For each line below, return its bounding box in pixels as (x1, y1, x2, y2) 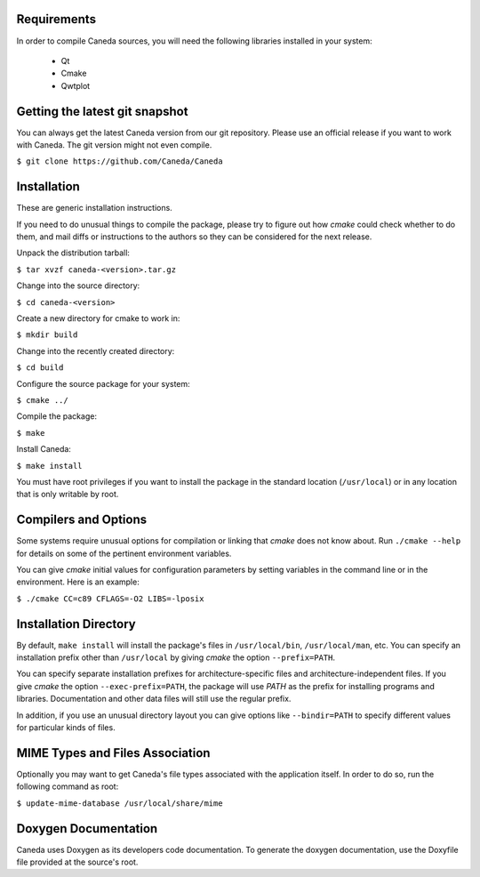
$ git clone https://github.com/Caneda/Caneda (16, 157, 223, 166)
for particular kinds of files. (16, 722, 116, 733)
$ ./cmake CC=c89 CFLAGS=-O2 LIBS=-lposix (16, 593, 204, 604)
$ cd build (16, 363, 64, 373)
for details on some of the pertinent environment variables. (16, 548, 232, 559)
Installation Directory (16, 616, 137, 632)
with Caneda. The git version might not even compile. (16, 139, 212, 150)
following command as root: (16, 781, 119, 792)
